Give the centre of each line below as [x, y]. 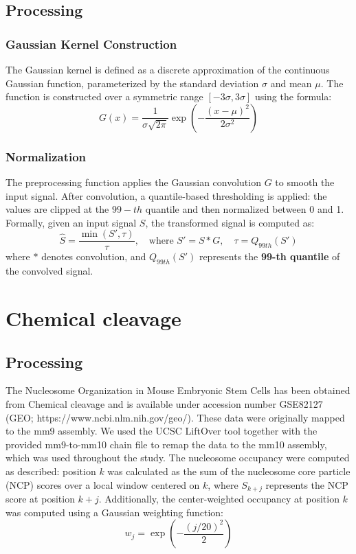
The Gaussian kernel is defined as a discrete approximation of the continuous [168, 69]
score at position [40, 499]
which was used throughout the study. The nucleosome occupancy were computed [178, 458]
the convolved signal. [49, 271]
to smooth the [305, 182]
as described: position [51, 471]
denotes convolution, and [94, 256]
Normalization [46, 156]
